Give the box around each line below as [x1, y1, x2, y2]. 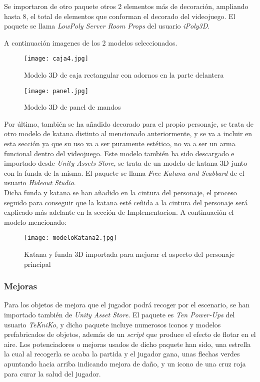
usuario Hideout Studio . [4, 177, 76, 188]
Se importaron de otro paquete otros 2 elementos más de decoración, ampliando [4, 1, 248, 11]
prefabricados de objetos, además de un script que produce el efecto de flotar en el [4, 329, 256, 339]
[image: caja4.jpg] [24, 55, 88, 63]
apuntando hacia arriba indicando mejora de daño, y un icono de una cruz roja [4, 358, 246, 369]
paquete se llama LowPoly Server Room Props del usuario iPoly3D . [4, 21, 210, 31]
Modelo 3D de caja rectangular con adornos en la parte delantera [24, 70, 224, 80]
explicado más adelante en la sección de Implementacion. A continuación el [4, 207, 234, 217]
